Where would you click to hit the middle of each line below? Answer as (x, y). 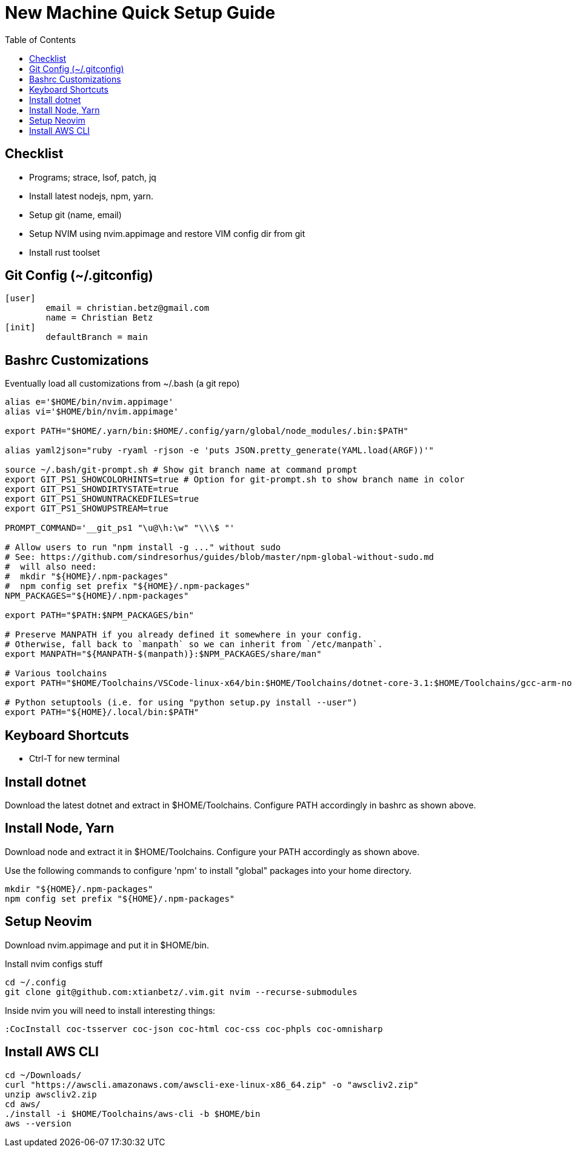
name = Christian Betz (99, 318)
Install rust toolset (65, 252)
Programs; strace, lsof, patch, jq (93, 177)
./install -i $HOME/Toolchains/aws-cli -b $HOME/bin (133, 1114)
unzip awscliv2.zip (51, 1094)
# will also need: (51, 567)
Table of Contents (41, 39)
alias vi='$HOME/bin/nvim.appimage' (92, 412)
